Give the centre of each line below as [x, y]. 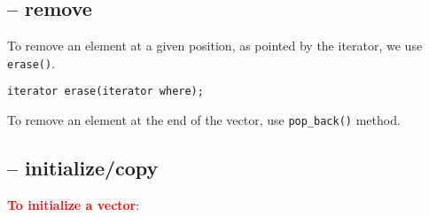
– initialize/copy [83, 168]
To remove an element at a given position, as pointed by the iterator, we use [215, 46]
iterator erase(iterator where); [105, 92]
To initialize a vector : [74, 204]
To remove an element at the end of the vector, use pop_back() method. [204, 120]
